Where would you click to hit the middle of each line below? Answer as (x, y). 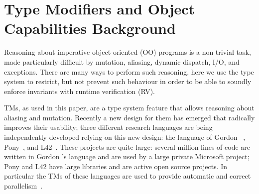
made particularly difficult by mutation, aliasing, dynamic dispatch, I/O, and (122, 61)
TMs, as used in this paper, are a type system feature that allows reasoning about (129, 108)
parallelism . (23, 186)
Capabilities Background (90, 28)
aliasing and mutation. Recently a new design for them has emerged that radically (129, 117)
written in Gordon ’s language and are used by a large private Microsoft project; (127, 156)
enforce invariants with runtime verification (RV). (80, 91)
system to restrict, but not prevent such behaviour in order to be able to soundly (128, 81)
